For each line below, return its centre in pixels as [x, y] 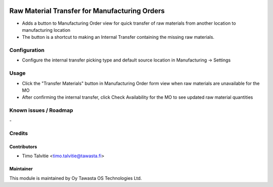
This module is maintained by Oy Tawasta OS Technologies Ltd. [76, 178]
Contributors [23, 147]
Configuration [27, 50]
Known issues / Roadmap [41, 110]
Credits [18, 134]
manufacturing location [46, 30]
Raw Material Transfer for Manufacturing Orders [87, 11]
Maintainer [21, 169]
